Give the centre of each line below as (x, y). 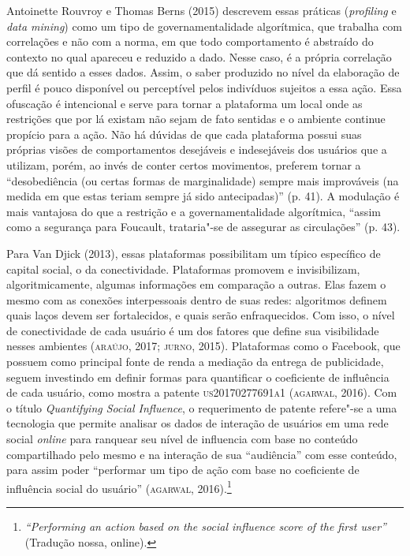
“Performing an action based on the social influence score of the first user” (205, 526)
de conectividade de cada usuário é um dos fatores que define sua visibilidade (193, 330)
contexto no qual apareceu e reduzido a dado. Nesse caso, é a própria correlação (199, 56)
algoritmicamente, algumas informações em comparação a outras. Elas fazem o (196, 284)
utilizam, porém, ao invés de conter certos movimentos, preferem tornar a (184, 164)
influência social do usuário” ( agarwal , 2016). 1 (119, 487)
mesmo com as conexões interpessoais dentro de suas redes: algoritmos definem (197, 299)
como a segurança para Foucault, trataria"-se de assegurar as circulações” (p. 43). (203, 227)
